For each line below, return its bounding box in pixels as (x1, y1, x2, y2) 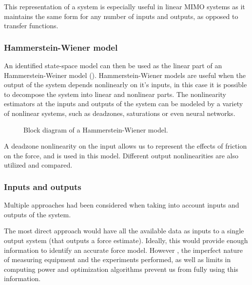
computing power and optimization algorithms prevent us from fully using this (4, 264, 238, 274)
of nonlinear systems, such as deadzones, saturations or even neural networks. (4, 108, 235, 118)
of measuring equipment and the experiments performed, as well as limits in (4, 254, 231, 265)
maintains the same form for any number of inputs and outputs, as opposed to (4, 11, 238, 21)
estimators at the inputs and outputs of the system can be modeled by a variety (4, 98, 243, 109)
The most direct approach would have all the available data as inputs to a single (4, 226, 244, 236)
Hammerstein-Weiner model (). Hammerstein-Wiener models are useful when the (4, 70, 246, 80)
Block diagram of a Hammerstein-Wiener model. (23, 124, 168, 134)
